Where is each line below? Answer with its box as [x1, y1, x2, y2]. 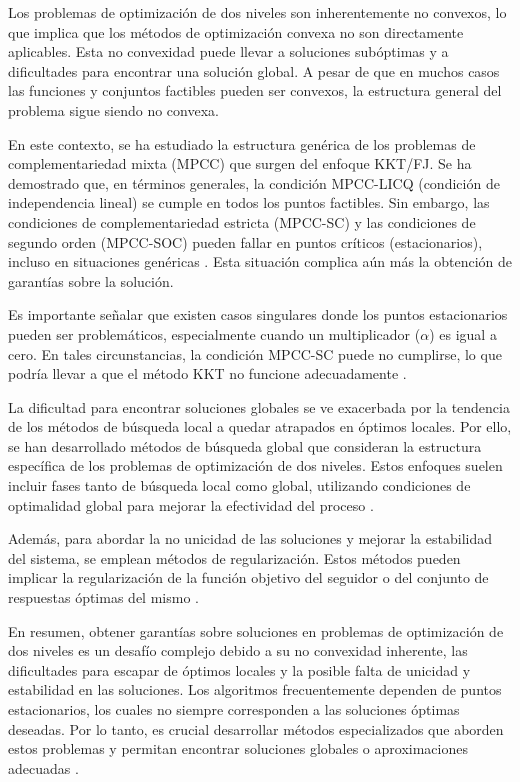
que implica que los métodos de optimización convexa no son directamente [8, 21, 464, 42]
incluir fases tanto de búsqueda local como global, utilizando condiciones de [8, 475, 471, 496]
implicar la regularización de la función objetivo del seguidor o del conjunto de [8, 567, 489, 588]
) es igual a [429, 323, 497, 344]
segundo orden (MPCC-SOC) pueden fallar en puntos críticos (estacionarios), [8, 231, 483, 252]
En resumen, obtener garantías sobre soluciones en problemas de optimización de [8, 620, 504, 641]
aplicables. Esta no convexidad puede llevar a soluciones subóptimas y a [8, 41, 449, 62]
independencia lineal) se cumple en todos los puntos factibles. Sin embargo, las [8, 192, 490, 213]
